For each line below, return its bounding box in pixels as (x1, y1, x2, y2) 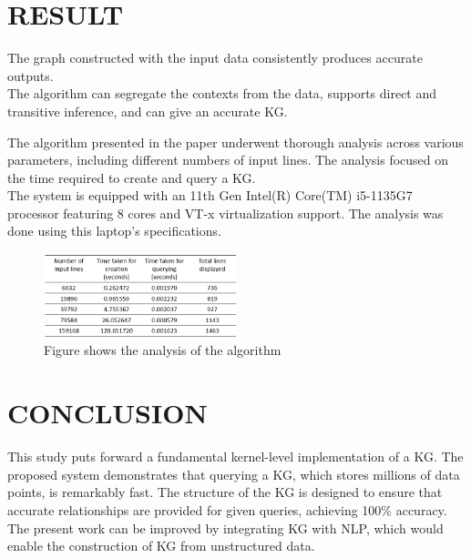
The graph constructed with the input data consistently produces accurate (7, 48, 423, 67)
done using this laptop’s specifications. (7, 221, 221, 240)
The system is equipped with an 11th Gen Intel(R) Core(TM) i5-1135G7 (7, 186, 413, 205)
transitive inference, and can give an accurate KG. (7, 101, 288, 120)
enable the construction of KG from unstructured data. (7, 536, 315, 555)
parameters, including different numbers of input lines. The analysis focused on (7, 150, 449, 169)
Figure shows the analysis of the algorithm (44, 340, 282, 360)
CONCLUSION (7, 394, 208, 431)
